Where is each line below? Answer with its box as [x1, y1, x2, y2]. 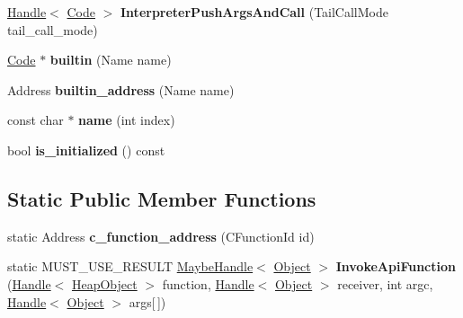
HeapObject [71, 274, 138, 293]
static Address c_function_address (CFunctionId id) [7, 226, 315, 245]
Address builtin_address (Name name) [7, 80, 235, 99]
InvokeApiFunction [335, 257, 456, 276]
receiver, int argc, [337, 274, 433, 293]
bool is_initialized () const [7, 140, 165, 159]
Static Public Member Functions [7, 184, 316, 212]
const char [7, 110, 64, 129]
